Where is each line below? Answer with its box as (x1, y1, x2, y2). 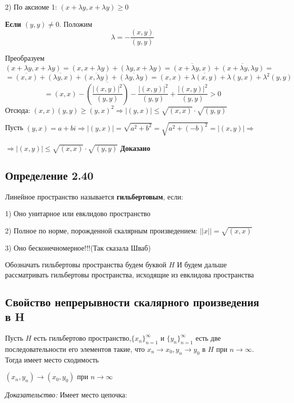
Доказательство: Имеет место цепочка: (5, 389, 128, 400)
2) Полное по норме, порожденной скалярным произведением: (5, 225, 198, 235)
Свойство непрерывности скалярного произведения (5, 294, 260, 309)
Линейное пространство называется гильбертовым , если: (5, 191, 183, 201)
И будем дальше (177, 259, 227, 270)
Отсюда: (5, 104, 30, 115)
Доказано (120, 142, 150, 153)
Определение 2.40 (5, 167, 94, 183)
